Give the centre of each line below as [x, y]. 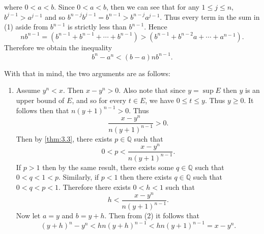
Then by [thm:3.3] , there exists [64, 138]
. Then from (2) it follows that [152, 215]
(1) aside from [26, 27]
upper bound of [40, 100]
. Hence [156, 27]
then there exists [146, 177]
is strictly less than [97, 27]
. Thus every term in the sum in [210, 16]
